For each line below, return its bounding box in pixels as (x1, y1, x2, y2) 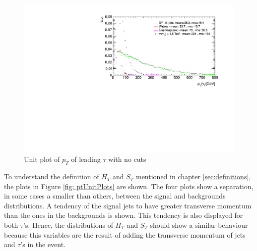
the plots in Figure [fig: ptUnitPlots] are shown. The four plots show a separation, (4, 181, 254, 191)
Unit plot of (24, 154, 60, 164)
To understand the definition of (4, 171, 99, 182)
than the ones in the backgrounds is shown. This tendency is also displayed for (4, 210, 243, 220)
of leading (71, 154, 101, 164)
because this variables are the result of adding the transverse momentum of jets (4, 229, 246, 240)
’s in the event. (20, 239, 66, 250)
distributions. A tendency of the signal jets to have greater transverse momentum (4, 200, 252, 210)
